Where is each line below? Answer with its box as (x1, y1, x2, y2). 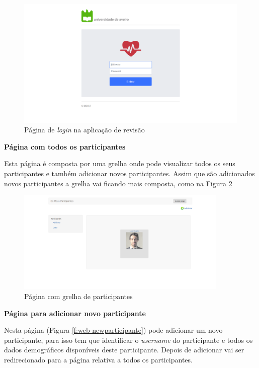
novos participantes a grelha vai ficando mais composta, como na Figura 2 (4, 178, 232, 188)
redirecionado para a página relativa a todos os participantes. (4, 354, 193, 365)
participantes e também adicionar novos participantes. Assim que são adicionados (4, 168, 255, 178)
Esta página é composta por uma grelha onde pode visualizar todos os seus (4, 158, 235, 169)
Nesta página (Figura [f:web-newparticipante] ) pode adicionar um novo (4, 325, 223, 335)
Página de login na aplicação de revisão (24, 124, 145, 135)
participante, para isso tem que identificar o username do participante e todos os (4, 334, 253, 345)
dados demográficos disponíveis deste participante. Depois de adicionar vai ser (4, 344, 244, 355)
